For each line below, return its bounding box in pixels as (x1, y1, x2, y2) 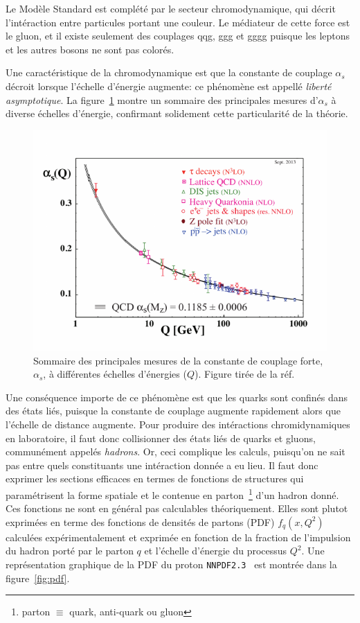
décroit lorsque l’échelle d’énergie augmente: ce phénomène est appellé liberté (6, 78, 332, 93)
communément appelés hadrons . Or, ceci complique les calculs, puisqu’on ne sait (6, 444, 345, 459)
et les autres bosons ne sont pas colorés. (6, 42, 174, 56)
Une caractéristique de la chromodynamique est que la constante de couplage (6, 65, 332, 80)
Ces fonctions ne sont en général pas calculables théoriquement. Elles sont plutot (6, 501, 348, 516)
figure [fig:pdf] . (6, 570, 70, 585)
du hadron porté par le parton (6, 543, 134, 558)
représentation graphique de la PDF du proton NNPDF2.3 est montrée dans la (6, 557, 337, 572)
